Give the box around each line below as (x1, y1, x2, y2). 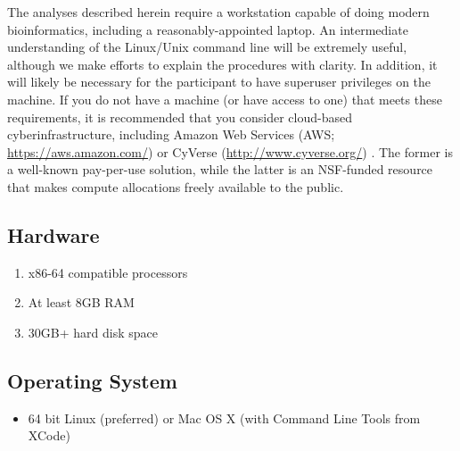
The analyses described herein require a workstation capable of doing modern (7, 3, 430, 21)
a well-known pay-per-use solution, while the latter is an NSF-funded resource (7, 160, 433, 179)
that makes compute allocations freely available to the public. (7, 177, 344, 196)
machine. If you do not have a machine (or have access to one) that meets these (7, 89, 442, 108)
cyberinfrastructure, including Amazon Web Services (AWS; (7, 125, 335, 144)
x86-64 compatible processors (28, 263, 188, 281)
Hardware (7, 221, 100, 248)
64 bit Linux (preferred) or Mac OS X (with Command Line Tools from (28, 408, 421, 427)
